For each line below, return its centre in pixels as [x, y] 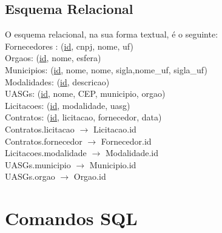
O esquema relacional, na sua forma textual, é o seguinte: [112, 34]
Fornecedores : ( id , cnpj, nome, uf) [69, 46]
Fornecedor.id [126, 141]
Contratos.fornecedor [44, 141]
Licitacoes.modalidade [46, 153]
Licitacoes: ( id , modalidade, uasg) [68, 105]
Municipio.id [113, 164]
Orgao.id [90, 176]
